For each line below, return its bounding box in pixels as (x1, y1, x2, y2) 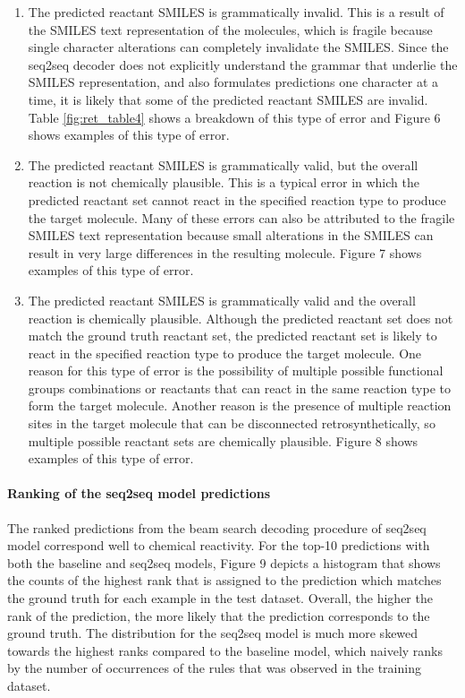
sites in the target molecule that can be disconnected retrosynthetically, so (28, 414, 435, 433)
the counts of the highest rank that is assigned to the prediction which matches (7, 571, 442, 590)
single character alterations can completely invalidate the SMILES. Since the (28, 38, 449, 56)
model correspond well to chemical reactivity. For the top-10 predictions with (7, 536, 430, 555)
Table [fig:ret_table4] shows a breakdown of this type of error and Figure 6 (28, 108, 441, 126)
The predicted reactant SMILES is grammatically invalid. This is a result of (28, 3, 444, 21)
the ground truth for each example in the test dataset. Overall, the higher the (7, 589, 433, 608)
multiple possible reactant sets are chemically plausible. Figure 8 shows (28, 431, 418, 450)
